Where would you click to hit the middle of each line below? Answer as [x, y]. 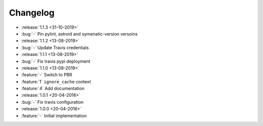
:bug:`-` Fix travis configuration [52, 102]
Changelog [32, 13]
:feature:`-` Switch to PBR [47, 75]
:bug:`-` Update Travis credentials [55, 47]
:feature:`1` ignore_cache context [56, 81]
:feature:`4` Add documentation [53, 89]
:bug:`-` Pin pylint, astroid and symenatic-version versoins [79, 34]
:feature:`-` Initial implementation [54, 116]
